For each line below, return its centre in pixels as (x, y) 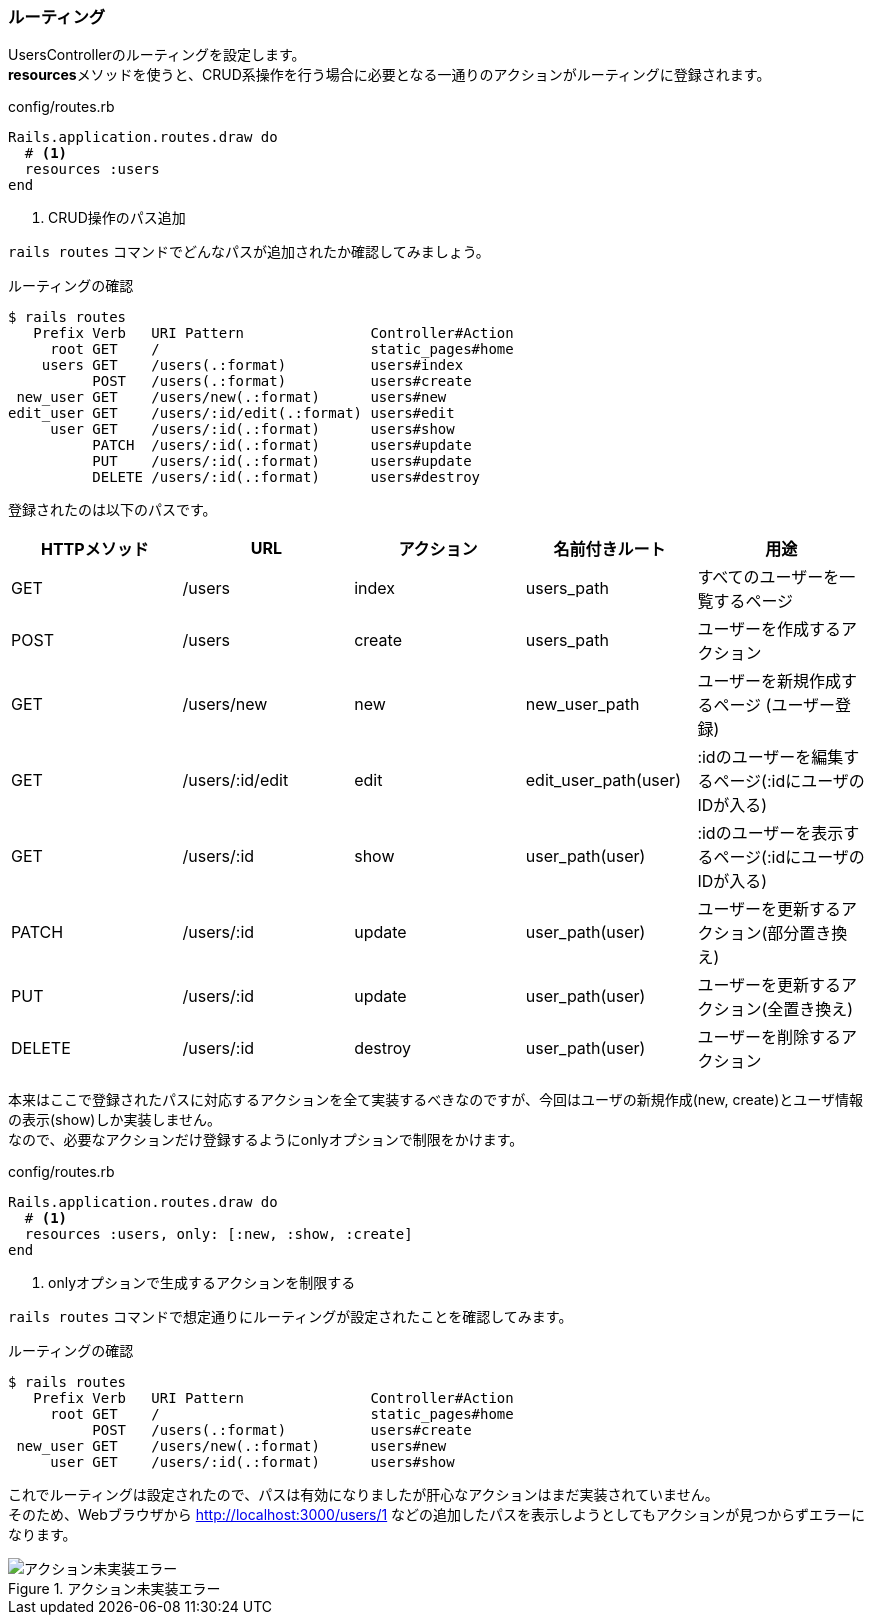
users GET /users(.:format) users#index (252, 365)
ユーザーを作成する (769, 629)
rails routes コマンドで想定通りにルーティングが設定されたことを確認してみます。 (290, 1317)
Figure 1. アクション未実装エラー (114, 1589)
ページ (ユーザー (774, 705)
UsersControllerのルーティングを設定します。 (157, 55)
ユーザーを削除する (769, 1037)
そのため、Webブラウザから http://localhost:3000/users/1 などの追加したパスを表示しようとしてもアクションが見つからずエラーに (437, 1515)
